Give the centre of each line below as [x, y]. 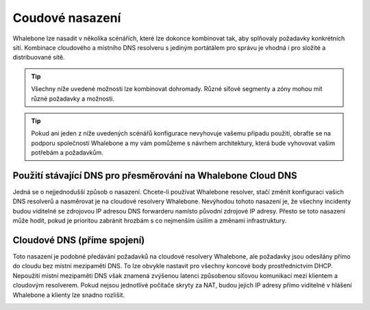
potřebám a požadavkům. [67, 153]
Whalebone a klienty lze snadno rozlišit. [69, 295]
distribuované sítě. [39, 57]
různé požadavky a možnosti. [73, 99]
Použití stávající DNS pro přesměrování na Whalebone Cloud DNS [155, 176]
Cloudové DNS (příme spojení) [79, 240]
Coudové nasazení [67, 18]
